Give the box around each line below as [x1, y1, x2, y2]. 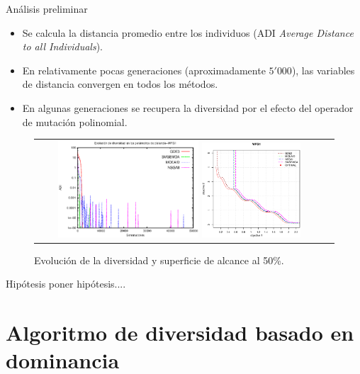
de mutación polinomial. [22, 114, 128, 129]
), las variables [291, 62, 355, 77]
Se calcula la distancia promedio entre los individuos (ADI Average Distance [22, 25, 354, 40]
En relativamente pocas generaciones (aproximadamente [22, 62, 266, 77]
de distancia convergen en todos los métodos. [22, 76, 218, 91]
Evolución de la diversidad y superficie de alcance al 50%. [34, 252, 284, 267]
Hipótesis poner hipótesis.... [6, 276, 126, 291]
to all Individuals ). [22, 39, 103, 54]
